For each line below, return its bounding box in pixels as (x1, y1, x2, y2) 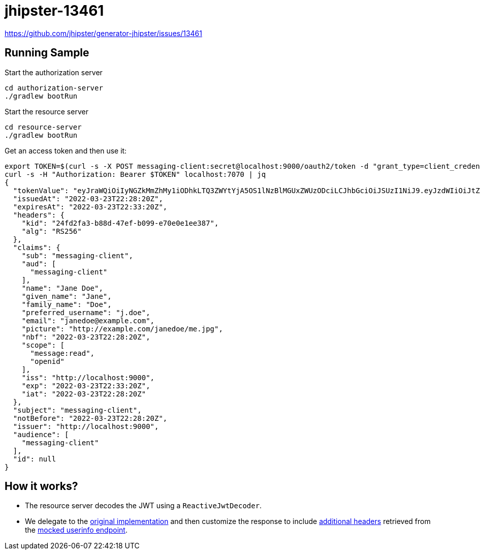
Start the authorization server (5, 68, 103, 77)
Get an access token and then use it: (5, 146, 127, 155)
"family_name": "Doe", (21, 300, 112, 309)
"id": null (13, 454, 56, 463)
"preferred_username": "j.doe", (21, 308, 150, 317)
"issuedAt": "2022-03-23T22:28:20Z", (13, 194, 163, 203)
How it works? (5, 480, 78, 493)
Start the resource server (5, 107, 88, 116)
